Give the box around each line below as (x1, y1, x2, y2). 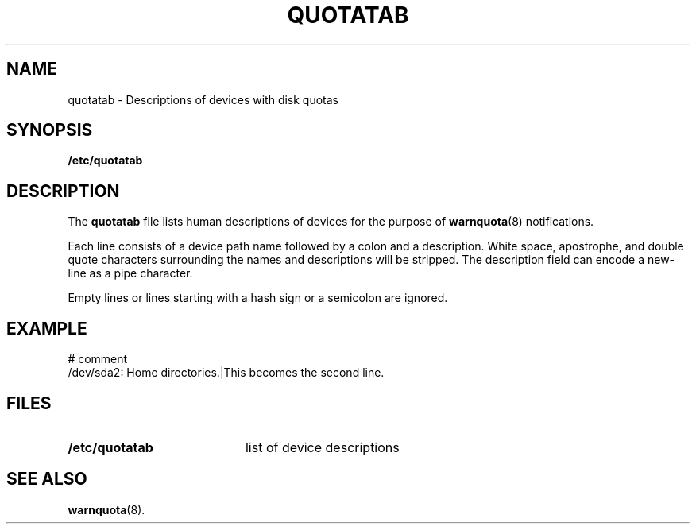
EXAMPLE (6, 318, 87, 339)
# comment (68, 352, 128, 366)
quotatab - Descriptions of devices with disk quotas (68, 92, 339, 106)
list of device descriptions (245, 439, 400, 455)
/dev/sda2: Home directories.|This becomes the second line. (68, 366, 385, 380)
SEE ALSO (6, 469, 87, 489)
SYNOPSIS (6, 120, 93, 141)
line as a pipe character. (68, 266, 193, 280)
